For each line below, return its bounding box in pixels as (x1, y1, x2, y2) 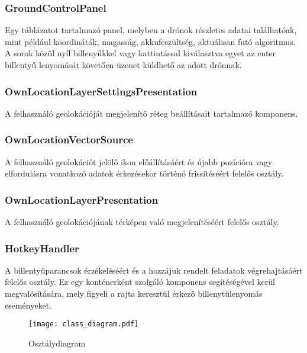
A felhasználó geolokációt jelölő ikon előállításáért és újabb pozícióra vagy (5, 155, 273, 168)
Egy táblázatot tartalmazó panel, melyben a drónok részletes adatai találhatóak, (5, 24, 297, 36)
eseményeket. (5, 299, 51, 311)
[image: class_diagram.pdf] (28, 320, 139, 329)
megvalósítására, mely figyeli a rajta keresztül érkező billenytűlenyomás (5, 287, 263, 300)
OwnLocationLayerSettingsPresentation (5, 84, 198, 98)
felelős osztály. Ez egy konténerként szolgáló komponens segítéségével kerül (5, 275, 275, 288)
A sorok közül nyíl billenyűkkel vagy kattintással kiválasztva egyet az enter (5, 47, 276, 59)
